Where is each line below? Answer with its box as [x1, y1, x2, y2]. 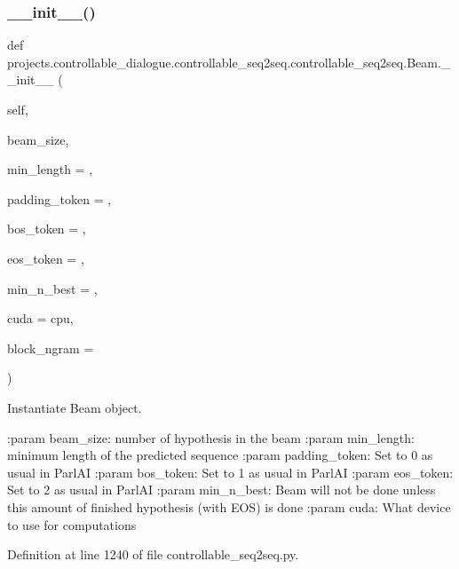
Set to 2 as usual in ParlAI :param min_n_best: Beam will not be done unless [7, 480, 436, 499]
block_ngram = [7, 338, 94, 357]
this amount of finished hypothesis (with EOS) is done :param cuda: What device [7, 497, 451, 516]
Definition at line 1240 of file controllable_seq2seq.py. [7, 545, 299, 564]
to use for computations [7, 515, 137, 533]
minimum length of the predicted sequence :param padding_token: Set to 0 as [7, 446, 433, 464]
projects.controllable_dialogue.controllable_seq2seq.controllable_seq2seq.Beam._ [7, 52, 451, 71]
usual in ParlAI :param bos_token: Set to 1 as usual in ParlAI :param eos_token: [7, 462, 454, 481]
